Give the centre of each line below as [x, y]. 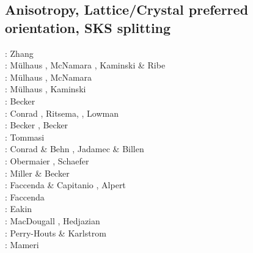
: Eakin [19, 209]
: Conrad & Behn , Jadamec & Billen [75, 149]
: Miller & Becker [37, 173]
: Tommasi [25, 137]
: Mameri [22, 245]
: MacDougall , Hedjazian [53, 220]
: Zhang [19, 53]
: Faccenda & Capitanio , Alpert [65, 185]
